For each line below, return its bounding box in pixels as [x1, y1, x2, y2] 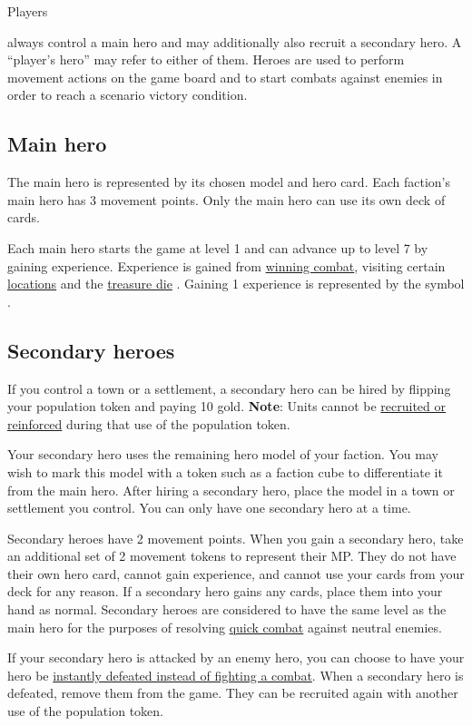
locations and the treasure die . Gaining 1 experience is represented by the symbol [7, 274, 465, 293]
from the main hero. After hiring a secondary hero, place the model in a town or [7, 480, 455, 499]
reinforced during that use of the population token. [7, 414, 290, 433]
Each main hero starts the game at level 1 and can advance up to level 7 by [7, 238, 428, 257]
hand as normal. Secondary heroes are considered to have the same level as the [7, 600, 447, 619]
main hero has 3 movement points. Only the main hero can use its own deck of [7, 190, 446, 209]
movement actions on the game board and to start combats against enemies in [7, 67, 443, 86]
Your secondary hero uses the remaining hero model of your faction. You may [7, 445, 438, 464]
